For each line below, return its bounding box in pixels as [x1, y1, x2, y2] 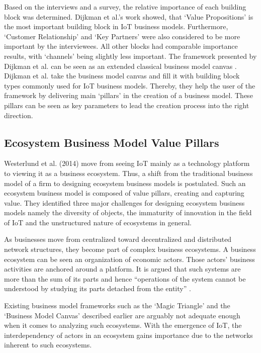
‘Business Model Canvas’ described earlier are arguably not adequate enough [4, 310, 240, 320]
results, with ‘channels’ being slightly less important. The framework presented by [4, 50, 257, 61]
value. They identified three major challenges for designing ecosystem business [4, 197, 245, 208]
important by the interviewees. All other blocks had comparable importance [4, 41, 238, 51]
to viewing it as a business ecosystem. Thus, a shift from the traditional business [4, 167, 253, 178]
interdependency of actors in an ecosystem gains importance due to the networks [4, 329, 253, 340]
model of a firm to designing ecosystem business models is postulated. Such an [4, 178, 246, 188]
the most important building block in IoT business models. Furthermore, [4, 21, 228, 32]
